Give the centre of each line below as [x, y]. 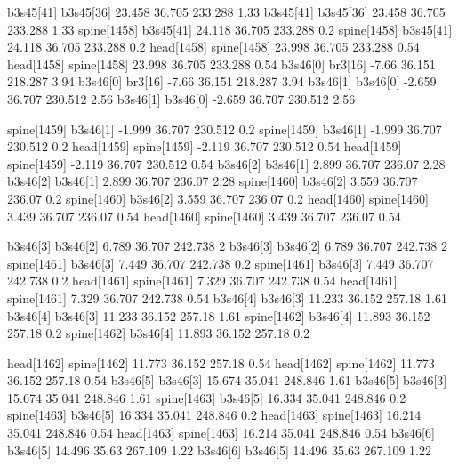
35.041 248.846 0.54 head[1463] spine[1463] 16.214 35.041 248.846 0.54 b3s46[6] [221, 433]
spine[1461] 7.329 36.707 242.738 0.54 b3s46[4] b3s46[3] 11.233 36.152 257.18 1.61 [227, 297]
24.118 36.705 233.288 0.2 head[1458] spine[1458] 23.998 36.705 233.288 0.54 [213, 47]
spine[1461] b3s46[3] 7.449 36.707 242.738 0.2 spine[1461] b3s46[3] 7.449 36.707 [221, 263]
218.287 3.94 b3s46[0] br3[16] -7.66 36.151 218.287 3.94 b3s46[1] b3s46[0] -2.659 [222, 81]
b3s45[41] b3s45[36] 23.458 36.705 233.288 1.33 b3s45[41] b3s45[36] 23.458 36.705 [226, 12]
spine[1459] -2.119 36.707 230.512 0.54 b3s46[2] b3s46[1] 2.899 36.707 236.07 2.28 [226, 163]
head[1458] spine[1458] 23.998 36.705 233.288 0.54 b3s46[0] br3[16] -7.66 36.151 [221, 64]
